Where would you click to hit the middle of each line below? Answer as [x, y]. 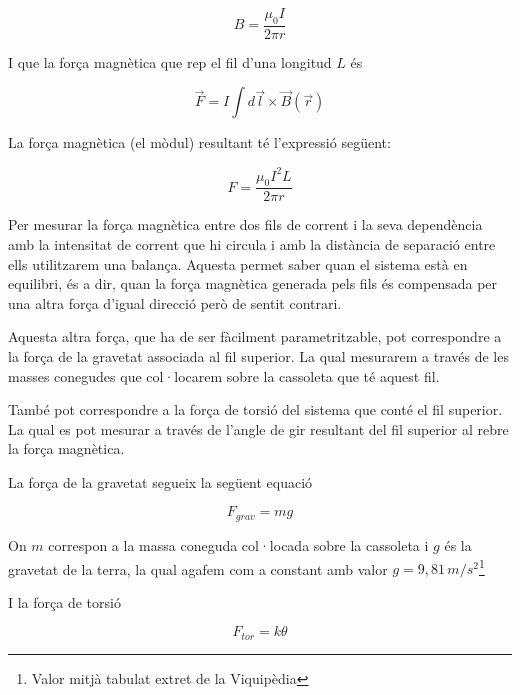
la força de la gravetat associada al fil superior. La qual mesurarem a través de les [258, 355]
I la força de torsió [64, 601]
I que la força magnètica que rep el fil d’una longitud [170, 61]
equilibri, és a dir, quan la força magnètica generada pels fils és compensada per [253, 283]
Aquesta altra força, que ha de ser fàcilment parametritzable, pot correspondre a [255, 336]
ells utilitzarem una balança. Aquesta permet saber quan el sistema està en [238, 263]
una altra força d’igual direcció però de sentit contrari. [175, 302]
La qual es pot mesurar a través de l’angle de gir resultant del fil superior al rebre [258, 428]
